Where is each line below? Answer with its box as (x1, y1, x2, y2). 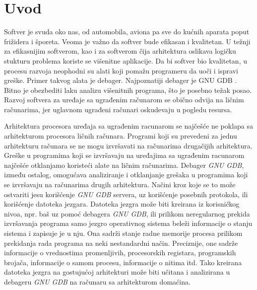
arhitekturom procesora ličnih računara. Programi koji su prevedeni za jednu (4, 131, 237, 141)
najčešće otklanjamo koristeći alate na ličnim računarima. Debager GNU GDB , (4, 159, 244, 170)
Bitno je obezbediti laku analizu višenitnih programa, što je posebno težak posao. (4, 84, 252, 95)
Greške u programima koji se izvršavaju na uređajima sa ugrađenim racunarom (4, 150, 245, 160)
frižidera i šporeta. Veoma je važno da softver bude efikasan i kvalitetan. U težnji (4, 36, 251, 46)
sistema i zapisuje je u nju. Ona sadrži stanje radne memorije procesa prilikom (4, 228, 243, 238)
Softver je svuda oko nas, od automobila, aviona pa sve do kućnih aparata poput (4, 26, 250, 37)
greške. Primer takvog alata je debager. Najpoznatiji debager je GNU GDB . (4, 75, 237, 85)
